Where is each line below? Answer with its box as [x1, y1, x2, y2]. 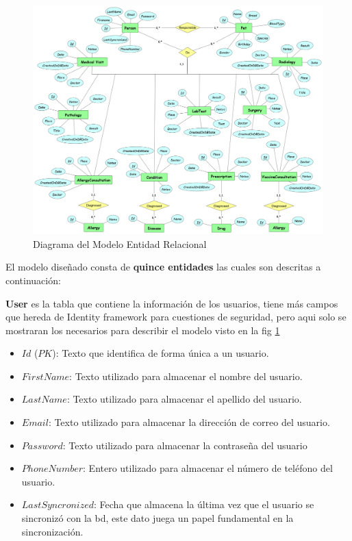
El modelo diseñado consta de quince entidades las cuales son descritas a [5, 260, 321, 274]
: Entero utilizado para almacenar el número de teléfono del [83, 461, 333, 475]
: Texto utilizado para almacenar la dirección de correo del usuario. [48, 415, 330, 429]
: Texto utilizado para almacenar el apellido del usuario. [66, 392, 302, 406]
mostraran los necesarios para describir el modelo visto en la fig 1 [5, 323, 280, 337]
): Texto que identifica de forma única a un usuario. [52, 346, 269, 360]
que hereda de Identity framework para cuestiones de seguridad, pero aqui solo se [5, 310, 347, 324]
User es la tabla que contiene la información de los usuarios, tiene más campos [5, 296, 338, 310]
